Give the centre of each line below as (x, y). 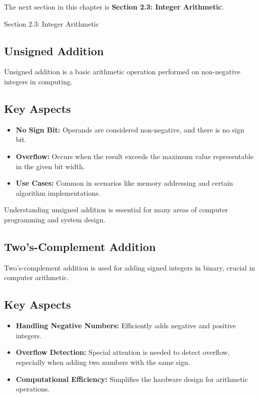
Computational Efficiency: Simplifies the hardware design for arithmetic (132, 379)
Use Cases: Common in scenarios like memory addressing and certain (124, 183)
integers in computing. (38, 81)
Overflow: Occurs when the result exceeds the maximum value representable (135, 156)
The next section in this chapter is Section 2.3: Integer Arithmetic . (114, 7)
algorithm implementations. (58, 192)
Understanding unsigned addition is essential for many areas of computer (116, 210)
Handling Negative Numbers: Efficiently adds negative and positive (126, 325)
